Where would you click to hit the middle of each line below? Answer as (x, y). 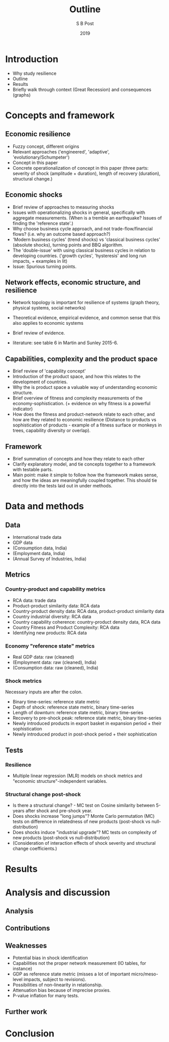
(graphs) (22, 95)
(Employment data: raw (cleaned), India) (54, 662)
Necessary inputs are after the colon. (44, 692)
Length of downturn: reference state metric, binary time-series (78, 713)
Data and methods (45, 506)
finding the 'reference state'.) (43, 223)
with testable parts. (33, 469)
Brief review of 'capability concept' (49, 371)
